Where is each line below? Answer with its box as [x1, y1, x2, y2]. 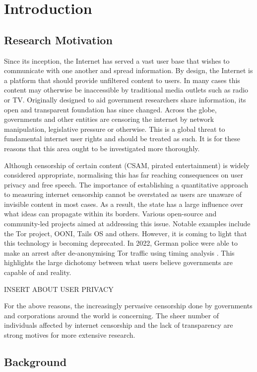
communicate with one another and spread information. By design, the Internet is [4, 65, 253, 76]
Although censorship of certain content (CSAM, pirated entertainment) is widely [4, 160, 250, 170]
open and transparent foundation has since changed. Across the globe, [4, 104, 217, 114]
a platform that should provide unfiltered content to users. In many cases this [4, 75, 240, 85]
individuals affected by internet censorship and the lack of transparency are [4, 320, 233, 330]
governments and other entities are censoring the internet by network [4, 114, 214, 124]
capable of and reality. [4, 267, 71, 278]
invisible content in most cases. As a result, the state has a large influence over [4, 198, 244, 209]
